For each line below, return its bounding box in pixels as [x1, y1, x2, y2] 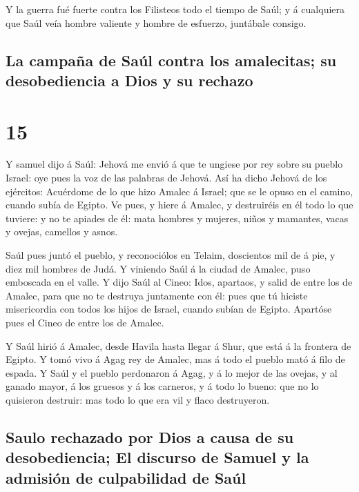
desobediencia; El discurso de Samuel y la [6, 446, 309, 468]
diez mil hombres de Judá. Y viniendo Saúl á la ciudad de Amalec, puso [6, 261, 311, 275]
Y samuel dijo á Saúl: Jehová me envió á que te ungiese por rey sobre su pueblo [6, 157, 343, 171]
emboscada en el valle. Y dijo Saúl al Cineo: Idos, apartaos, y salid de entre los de [6, 275, 353, 289]
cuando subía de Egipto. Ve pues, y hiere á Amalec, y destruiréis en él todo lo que [6, 197, 353, 212]
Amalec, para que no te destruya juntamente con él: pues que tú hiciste [6, 288, 308, 302]
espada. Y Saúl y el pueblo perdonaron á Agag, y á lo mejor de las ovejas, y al [6, 365, 338, 380]
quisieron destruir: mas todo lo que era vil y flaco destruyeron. [6, 392, 270, 406]
